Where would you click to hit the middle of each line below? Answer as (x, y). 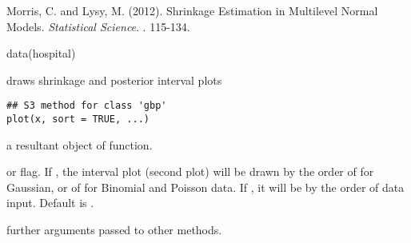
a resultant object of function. (80, 144)
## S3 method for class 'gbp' (87, 106)
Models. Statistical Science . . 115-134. (98, 26)
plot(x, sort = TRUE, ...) (78, 120)
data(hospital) (41, 53)
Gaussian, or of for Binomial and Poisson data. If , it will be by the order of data (205, 187)
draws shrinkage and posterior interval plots (114, 80)
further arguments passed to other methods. (114, 230)
